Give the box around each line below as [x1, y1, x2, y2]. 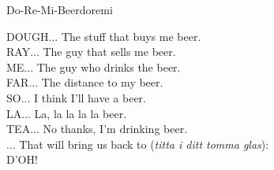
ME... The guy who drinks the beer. [6, 58, 181, 75]
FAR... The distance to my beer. [6, 74, 163, 91]
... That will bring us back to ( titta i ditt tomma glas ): [6, 135, 269, 152]
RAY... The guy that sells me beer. [6, 43, 176, 60]
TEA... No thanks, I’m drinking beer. [6, 120, 188, 137]
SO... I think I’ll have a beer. [6, 89, 147, 105]
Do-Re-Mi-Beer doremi [6, 2, 113, 17]
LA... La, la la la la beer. [6, 105, 127, 121]
